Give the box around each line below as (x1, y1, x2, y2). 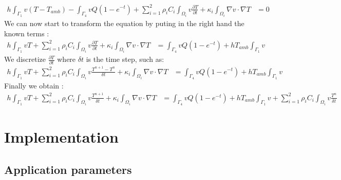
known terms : (4, 28, 49, 38)
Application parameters (4, 161, 132, 177)
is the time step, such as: (86, 54, 164, 64)
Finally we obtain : (4, 80, 64, 91)
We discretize (4, 54, 46, 64)
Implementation (4, 126, 119, 147)
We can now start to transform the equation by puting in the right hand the (4, 17, 244, 28)
